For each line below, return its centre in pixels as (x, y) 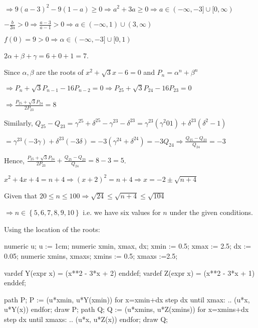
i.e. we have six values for (122, 212)
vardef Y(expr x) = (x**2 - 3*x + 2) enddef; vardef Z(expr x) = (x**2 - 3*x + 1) (130, 272)
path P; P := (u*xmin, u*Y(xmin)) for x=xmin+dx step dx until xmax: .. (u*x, (127, 299)
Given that (21, 195)
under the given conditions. (211, 212)
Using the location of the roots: (52, 229)
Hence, (14, 160)
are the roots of (60, 72)
